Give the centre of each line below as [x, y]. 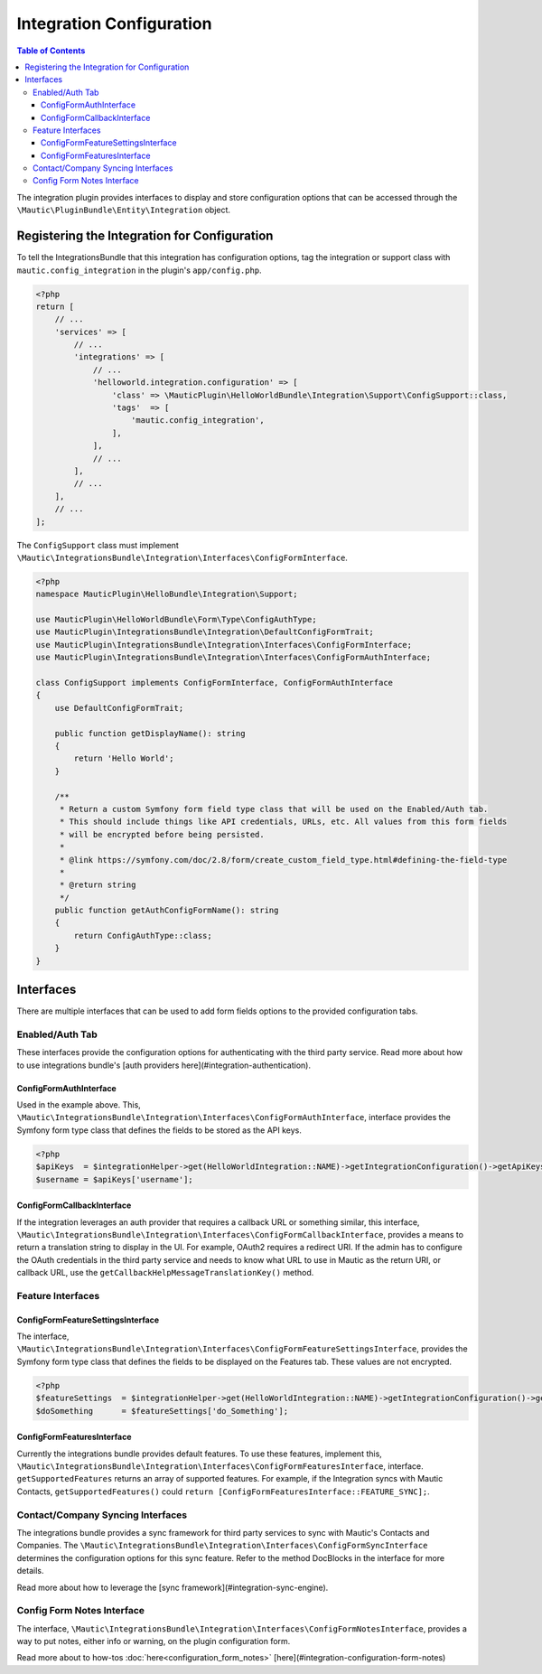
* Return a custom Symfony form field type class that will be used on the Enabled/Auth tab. [274, 809]
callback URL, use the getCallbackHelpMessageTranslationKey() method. [165, 1273]
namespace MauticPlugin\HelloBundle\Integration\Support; [167, 594]
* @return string [98, 885]
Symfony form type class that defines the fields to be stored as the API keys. [159, 1130]
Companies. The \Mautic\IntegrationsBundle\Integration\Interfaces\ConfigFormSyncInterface [222, 1546]
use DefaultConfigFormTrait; [119, 708]
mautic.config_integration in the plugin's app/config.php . [139, 270]
